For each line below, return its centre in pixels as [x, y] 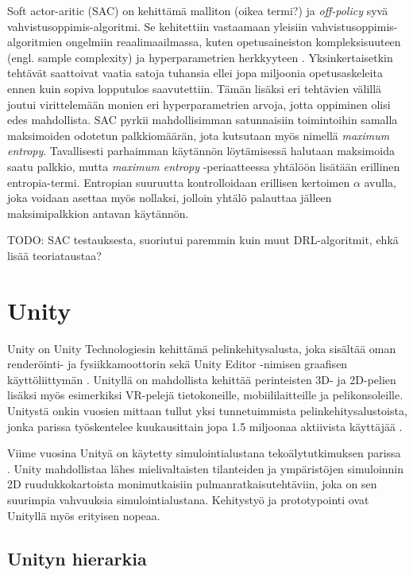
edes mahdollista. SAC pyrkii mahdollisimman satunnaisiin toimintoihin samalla [203, 120]
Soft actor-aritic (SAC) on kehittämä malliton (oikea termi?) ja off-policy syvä [198, 10]
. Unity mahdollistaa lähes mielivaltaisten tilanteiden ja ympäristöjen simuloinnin [206, 468]
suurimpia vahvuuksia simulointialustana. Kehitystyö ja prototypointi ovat [188, 499]
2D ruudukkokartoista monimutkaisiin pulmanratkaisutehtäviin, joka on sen [192, 484]
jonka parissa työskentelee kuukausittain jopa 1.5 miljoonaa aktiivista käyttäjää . [205, 426]
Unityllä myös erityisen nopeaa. [84, 515]
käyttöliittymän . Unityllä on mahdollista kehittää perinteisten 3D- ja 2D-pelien [202, 379]
